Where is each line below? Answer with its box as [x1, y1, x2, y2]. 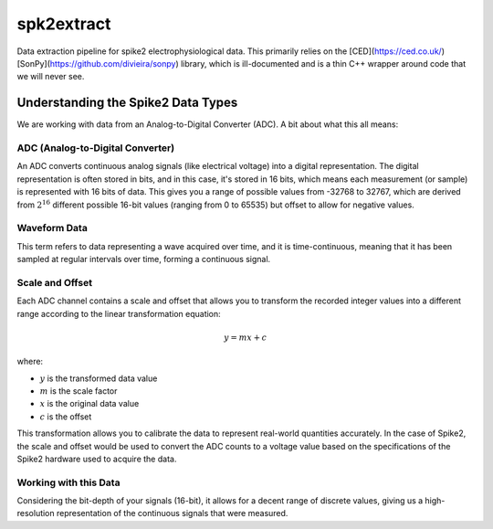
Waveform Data [16, 222, 89, 235]
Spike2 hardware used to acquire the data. [16, 453, 177, 464]
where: [16, 356, 44, 367]
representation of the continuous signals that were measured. [56, 508, 288, 519]
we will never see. [16, 71, 85, 82]
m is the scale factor [39, 385, 118, 397]
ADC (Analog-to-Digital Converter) [16, 142, 175, 154]
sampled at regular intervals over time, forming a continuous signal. [16, 254, 271, 265]
